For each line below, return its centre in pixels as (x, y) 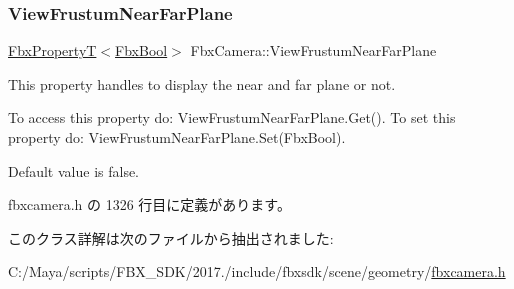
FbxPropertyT (52, 50)
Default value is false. (74, 170)
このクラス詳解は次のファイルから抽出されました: (171, 237)
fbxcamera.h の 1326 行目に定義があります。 (149, 204)
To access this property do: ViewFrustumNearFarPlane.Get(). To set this (232, 117)
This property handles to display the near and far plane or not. (202, 83)
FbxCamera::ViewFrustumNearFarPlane (313, 50)
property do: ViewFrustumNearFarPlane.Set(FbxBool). (177, 137)
